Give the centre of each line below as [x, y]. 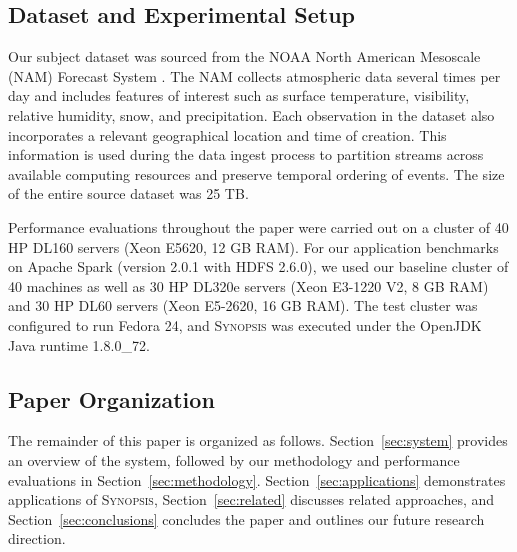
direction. [37, 538]
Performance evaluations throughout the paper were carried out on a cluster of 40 [258, 226]
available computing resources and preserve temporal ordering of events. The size [256, 173]
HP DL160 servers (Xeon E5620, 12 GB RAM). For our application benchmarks [253, 246]
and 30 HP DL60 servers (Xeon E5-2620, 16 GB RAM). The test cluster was [243, 305]
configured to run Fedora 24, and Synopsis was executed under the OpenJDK [245, 324]
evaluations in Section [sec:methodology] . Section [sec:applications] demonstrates [257, 479]
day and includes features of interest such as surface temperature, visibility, [239, 95]
